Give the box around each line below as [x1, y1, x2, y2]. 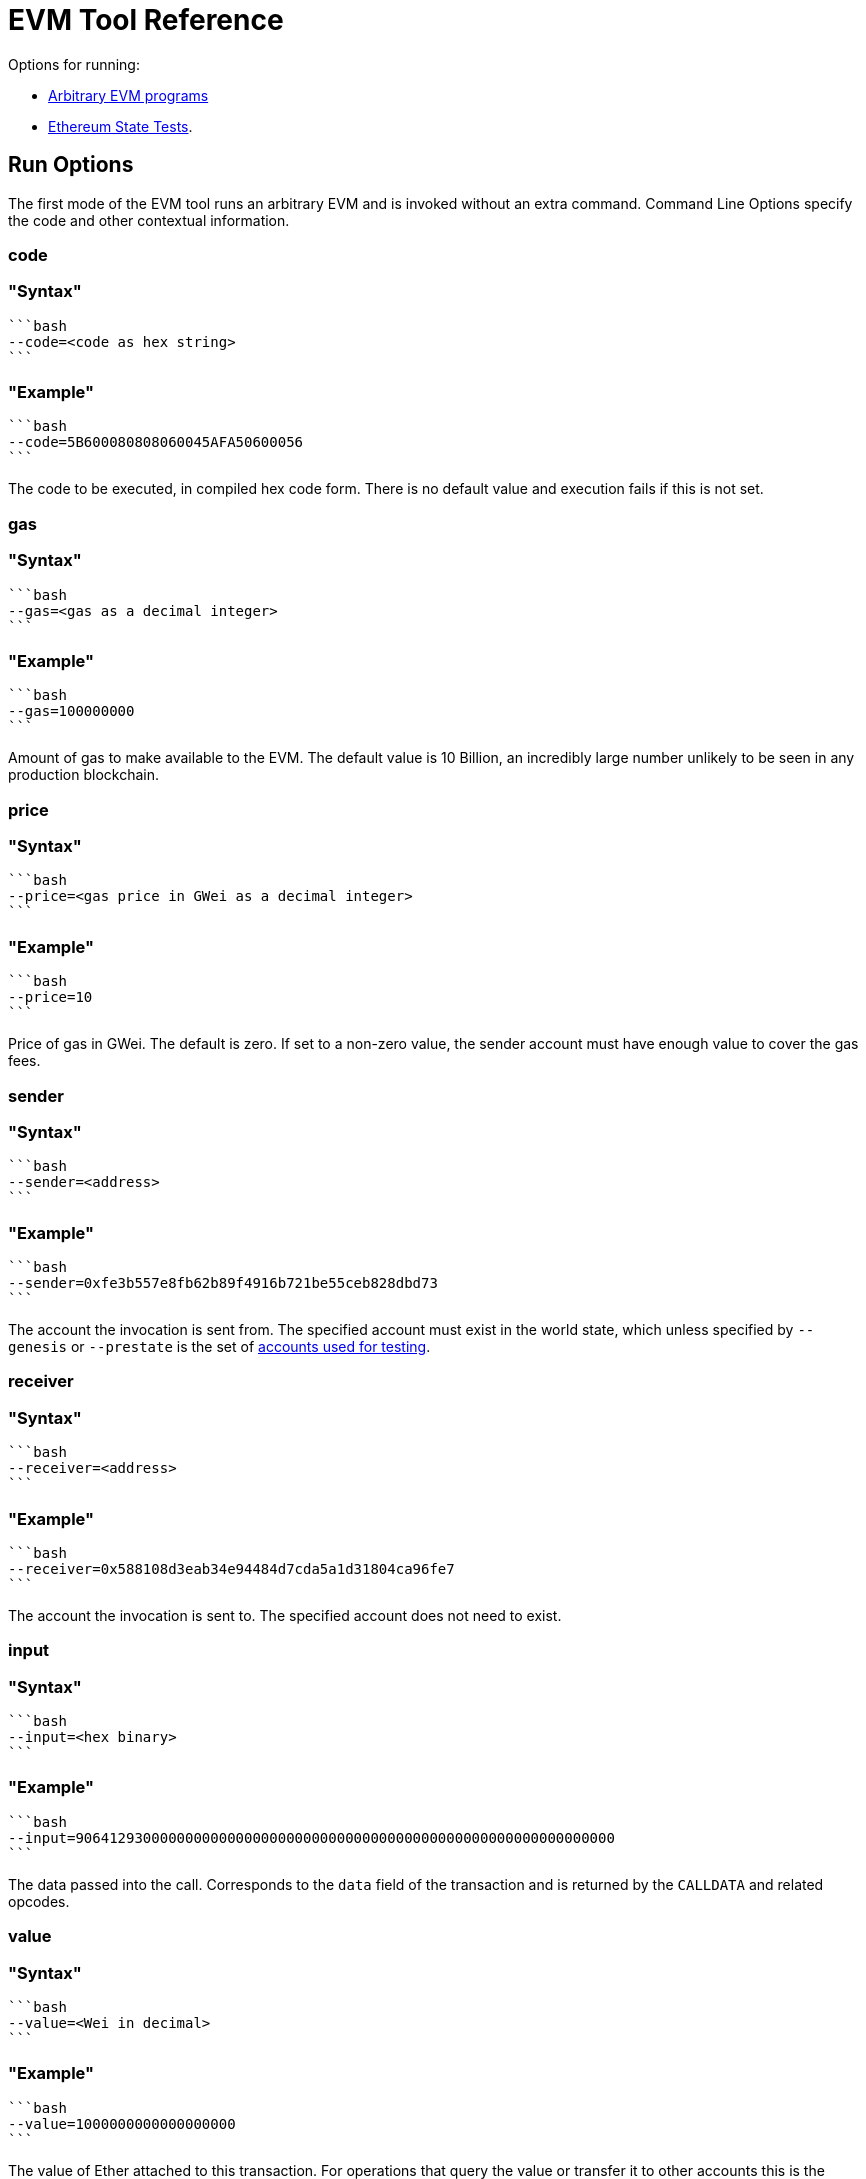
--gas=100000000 [8, 703, 135, 720]
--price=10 [8, 989, 93, 1006]
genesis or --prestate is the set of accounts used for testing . [8, 1338, 431, 1356]
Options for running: [8, 55, 140, 73]
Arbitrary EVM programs [48, 86, 209, 104]
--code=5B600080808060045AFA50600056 [8, 434, 304, 451]
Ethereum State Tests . [48, 117, 193, 135]
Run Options [8, 152, 134, 178]
